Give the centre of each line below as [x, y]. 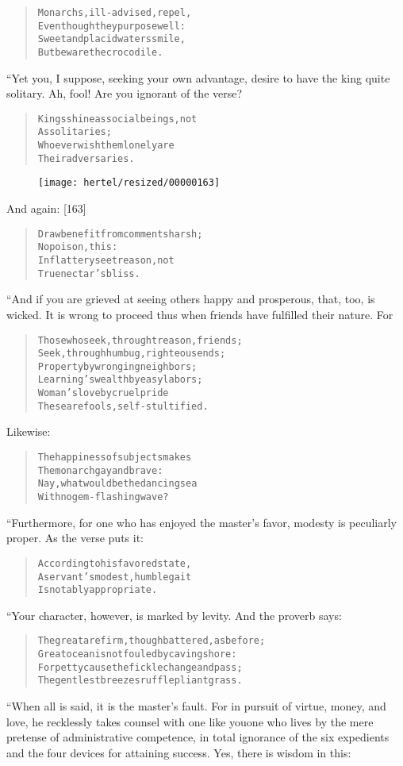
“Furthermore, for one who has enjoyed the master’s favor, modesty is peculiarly [202, 522]
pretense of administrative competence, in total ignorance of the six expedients [198, 737]
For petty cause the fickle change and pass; [140, 667]
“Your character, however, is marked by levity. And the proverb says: [174, 615]
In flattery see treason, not [106, 260]
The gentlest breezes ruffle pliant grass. [140, 681]
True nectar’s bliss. [89, 273]
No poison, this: [78, 247]
